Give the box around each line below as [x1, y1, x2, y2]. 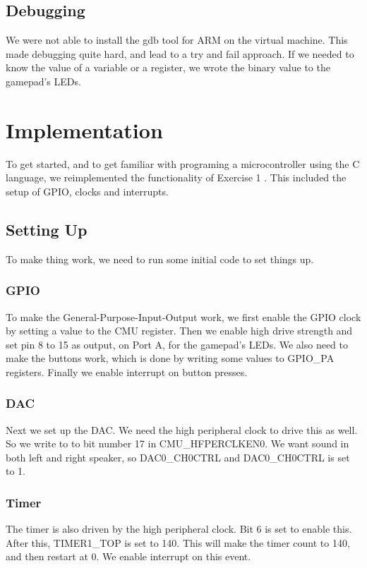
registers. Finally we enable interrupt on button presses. [6, 364, 248, 379]
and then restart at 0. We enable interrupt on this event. [6, 549, 251, 564]
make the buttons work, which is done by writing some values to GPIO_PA [6, 351, 335, 365]
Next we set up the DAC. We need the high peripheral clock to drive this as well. [6, 422, 358, 437]
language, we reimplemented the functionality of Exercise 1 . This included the [6, 170, 347, 185]
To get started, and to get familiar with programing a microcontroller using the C [6, 156, 360, 171]
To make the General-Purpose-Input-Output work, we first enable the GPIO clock [6, 309, 361, 324]
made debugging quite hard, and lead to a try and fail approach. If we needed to [6, 46, 354, 61]
